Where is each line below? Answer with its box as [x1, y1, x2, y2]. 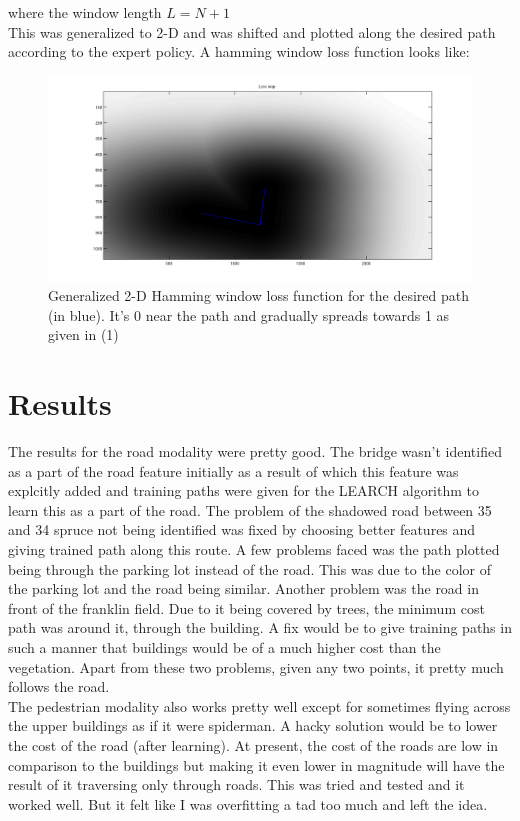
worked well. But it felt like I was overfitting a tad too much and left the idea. [8, 793, 488, 814]
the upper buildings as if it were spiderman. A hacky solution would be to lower [8, 715, 498, 736]
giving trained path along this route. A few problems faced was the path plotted [8, 539, 500, 560]
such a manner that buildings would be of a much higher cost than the [8, 637, 441, 657]
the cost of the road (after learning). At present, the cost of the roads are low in [8, 734, 499, 755]
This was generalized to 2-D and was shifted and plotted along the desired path [8, 21, 496, 42]
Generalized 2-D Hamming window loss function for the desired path [48, 285, 470, 306]
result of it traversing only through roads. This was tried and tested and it [8, 774, 465, 795]
